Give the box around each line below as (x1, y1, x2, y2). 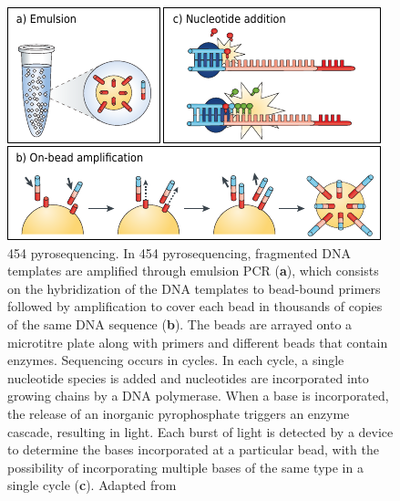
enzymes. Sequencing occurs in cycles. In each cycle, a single (7, 350, 344, 370)
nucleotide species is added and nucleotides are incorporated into (7, 368, 369, 387)
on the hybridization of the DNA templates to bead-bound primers (7, 278, 381, 297)
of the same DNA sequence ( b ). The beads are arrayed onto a (7, 314, 353, 333)
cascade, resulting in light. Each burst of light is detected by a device (7, 422, 394, 441)
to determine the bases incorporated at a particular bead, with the (7, 440, 379, 459)
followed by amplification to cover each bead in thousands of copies (7, 297, 383, 316)
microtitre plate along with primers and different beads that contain (7, 332, 388, 351)
